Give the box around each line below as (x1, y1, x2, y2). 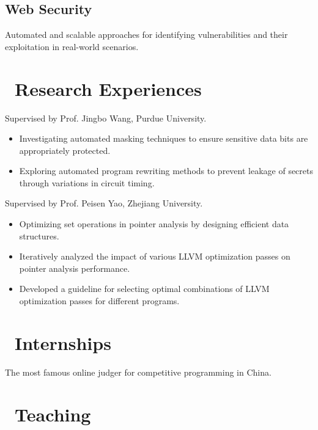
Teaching (15, 401, 91, 426)
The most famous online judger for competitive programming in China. (5, 365, 272, 378)
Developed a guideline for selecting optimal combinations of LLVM (19, 282, 270, 295)
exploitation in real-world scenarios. (5, 40, 139, 53)
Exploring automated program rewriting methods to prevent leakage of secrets (19, 164, 313, 177)
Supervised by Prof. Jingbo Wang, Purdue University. (5, 111, 207, 124)
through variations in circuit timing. (19, 176, 155, 189)
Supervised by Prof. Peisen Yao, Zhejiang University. (5, 197, 203, 210)
